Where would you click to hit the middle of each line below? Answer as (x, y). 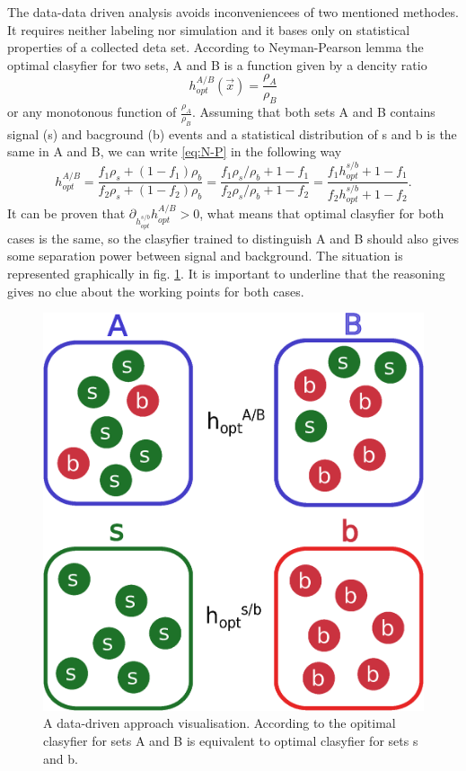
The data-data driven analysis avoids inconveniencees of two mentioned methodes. (233, 12)
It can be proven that (66, 213)
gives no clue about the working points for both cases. (156, 291)
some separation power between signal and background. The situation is (205, 256)
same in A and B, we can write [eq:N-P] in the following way (175, 151)
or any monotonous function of (92, 111)
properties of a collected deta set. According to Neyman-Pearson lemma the (215, 47)
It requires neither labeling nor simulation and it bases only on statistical (209, 29)
